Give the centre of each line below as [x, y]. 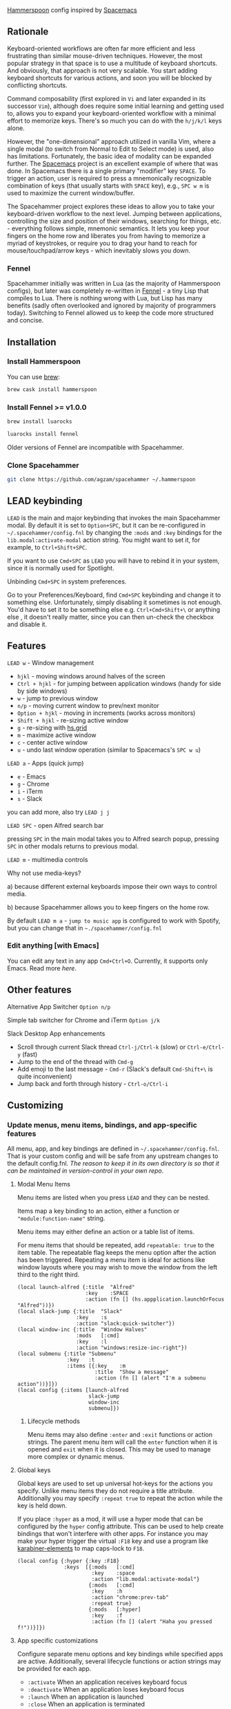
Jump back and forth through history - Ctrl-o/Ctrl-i [93, 1083]
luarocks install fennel [43, 434]
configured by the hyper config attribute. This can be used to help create [120, 1526]
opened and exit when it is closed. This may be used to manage [119, 1449]
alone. [16, 128]
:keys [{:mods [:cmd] [99, 1567]
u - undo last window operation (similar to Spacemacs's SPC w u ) [109, 750]
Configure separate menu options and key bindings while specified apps [120, 1654]
